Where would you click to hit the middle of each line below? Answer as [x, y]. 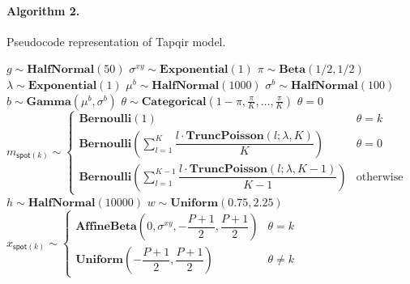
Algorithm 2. [43, 10]
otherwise [380, 177]
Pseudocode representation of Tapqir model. [116, 41]
